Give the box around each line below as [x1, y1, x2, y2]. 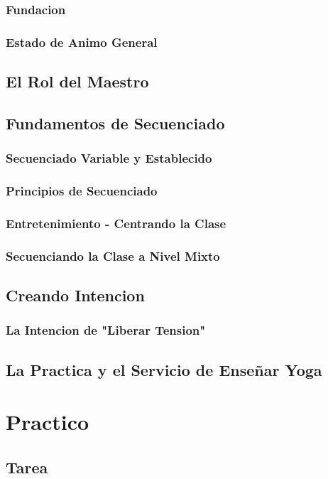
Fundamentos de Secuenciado [6, 112, 225, 134]
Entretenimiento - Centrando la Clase [6, 214, 226, 232]
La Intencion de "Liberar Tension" [6, 321, 206, 339]
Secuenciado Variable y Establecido [6, 149, 212, 167]
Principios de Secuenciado [6, 182, 158, 200]
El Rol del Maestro [6, 70, 149, 92]
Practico [6, 407, 89, 436]
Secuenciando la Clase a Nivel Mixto [6, 247, 220, 264]
